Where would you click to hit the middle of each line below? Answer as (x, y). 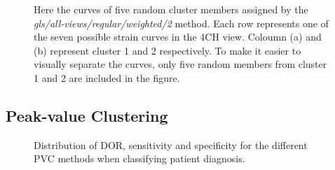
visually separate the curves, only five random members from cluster (180, 64)
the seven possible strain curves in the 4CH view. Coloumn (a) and (178, 37)
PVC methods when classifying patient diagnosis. (139, 158)
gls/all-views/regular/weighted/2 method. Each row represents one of (181, 23)
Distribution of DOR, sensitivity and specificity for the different (171, 144)
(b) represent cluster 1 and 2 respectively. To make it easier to (167, 50)
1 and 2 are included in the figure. (107, 77)
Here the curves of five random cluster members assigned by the (171, 9)
